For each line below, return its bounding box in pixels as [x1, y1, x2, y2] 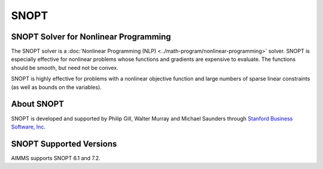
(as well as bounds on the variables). [11, 84, 102, 91]
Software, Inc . [11, 123, 46, 130]
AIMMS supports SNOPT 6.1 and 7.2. [11, 154, 101, 161]
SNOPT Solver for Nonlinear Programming [11, 32, 172, 42]
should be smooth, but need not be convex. [11, 64, 119, 71]
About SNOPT [11, 99, 65, 109]
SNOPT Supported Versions [11, 139, 117, 149]
